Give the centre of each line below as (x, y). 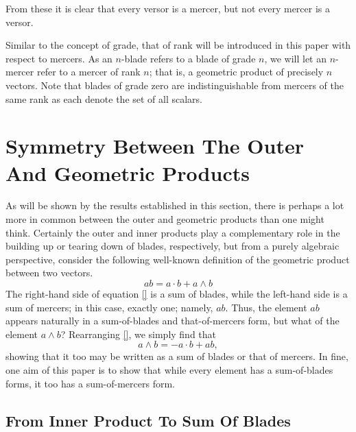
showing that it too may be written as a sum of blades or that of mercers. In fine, (177, 356)
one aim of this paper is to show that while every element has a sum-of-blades (169, 370)
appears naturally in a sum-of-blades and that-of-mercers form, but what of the (173, 321)
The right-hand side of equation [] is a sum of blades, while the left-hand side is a (177, 294)
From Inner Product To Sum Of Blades (148, 420)
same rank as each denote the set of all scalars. (104, 98)
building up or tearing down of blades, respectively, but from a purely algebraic (173, 246)
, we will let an (296, 58)
